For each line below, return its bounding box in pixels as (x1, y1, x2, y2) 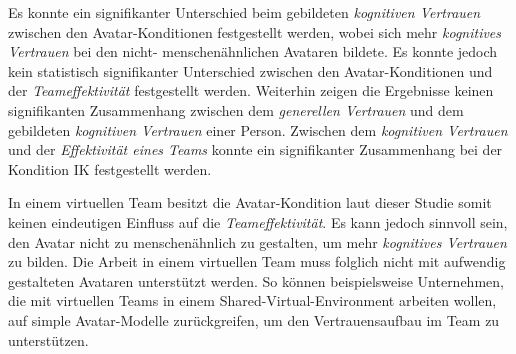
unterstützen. (8, 329, 89, 350)
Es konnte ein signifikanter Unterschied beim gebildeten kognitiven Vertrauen (8, 2, 481, 22)
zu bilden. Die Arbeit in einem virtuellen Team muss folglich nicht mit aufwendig (8, 251, 506, 272)
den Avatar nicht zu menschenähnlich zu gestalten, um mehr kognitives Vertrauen (8, 231, 507, 252)
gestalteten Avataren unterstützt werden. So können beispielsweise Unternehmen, (8, 270, 504, 291)
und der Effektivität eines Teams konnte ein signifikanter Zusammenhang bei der (8, 139, 503, 160)
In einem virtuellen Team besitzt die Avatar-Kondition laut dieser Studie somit (8, 192, 492, 213)
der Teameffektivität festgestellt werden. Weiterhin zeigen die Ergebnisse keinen (8, 80, 494, 101)
